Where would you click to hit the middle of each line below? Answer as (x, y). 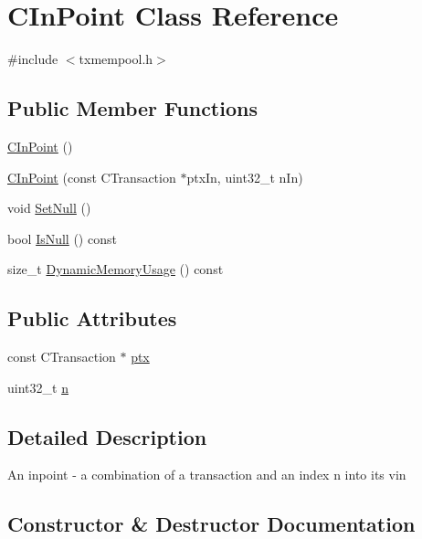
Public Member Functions (132, 108)
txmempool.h (116, 59)
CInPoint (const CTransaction (92, 177)
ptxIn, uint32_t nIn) (245, 177)
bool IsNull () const (62, 238)
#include (33, 59)
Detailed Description (107, 436)
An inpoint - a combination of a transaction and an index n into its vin (207, 475)
